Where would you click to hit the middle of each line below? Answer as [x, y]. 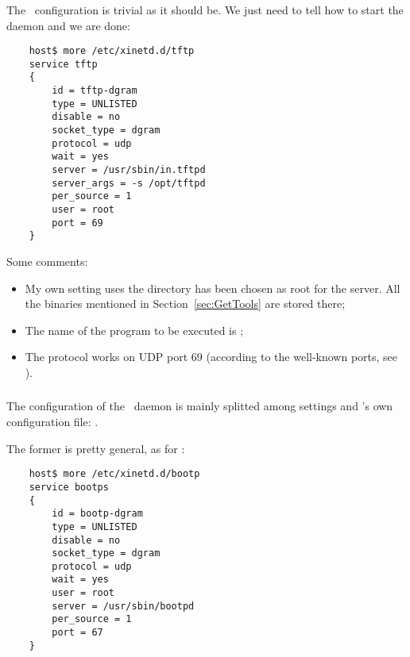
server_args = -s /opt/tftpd [129, 183]
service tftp [63, 64]
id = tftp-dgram [95, 91]
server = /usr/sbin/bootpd [123, 606]
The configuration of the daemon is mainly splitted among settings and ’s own [200, 406]
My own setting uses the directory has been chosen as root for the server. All [213, 288]
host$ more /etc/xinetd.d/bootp [114, 474]
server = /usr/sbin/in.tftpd [129, 170]
